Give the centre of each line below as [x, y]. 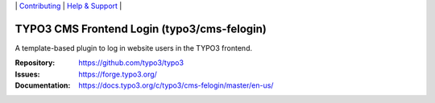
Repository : [35, 63]
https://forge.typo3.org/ [118, 74]
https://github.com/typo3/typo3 [131, 63]
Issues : [27, 74]
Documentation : [43, 85]
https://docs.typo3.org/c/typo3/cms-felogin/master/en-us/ [176, 85]
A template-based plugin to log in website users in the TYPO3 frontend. [134, 47]
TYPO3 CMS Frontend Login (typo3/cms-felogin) [141, 29]
